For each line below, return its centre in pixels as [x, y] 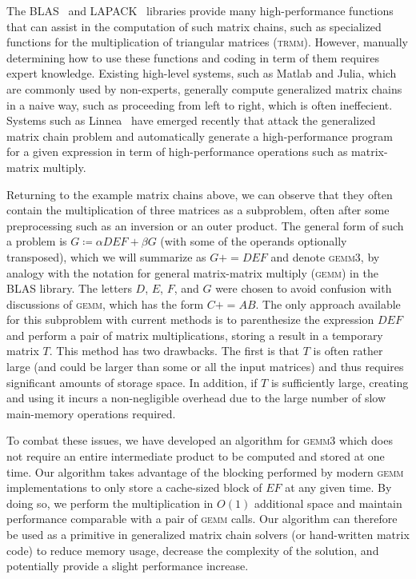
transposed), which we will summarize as [106, 256]
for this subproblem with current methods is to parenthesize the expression [190, 319]
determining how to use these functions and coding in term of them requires [193, 57]
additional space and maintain [328, 503]
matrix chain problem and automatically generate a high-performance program [200, 136]
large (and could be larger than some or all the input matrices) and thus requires [205, 367]
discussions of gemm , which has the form [105, 303]
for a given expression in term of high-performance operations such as [177, 152]
